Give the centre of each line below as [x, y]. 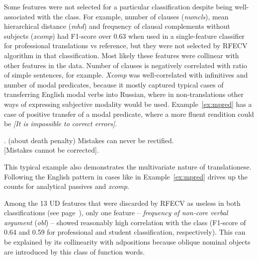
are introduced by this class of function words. [75, 251]
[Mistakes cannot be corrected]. [51, 150]
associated [19, 16]
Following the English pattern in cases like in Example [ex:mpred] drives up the [126, 176]
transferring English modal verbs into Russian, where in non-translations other [124, 94]
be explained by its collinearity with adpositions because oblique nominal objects [127, 242]
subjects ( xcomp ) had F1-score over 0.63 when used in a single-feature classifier [125, 36]
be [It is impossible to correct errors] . [61, 124]
